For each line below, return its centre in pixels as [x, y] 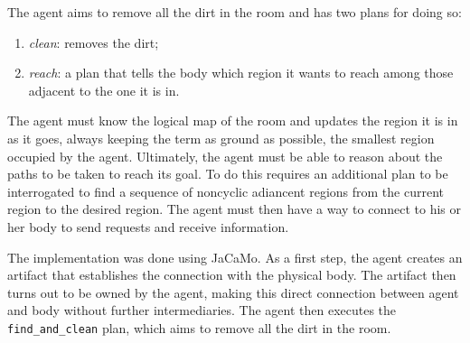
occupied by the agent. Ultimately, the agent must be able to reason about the [225, 156]
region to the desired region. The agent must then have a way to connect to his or [234, 209]
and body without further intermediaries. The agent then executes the [202, 310]
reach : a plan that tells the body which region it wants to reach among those [241, 73]
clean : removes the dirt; [94, 42]
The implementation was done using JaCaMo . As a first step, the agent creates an [235, 257]
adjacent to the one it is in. [104, 90]
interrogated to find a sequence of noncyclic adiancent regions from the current [226, 191]
